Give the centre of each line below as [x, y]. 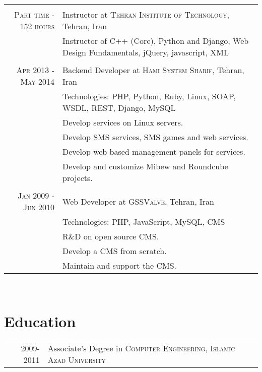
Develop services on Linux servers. [123, 122]
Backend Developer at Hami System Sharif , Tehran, [153, 70]
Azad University [77, 359]
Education [40, 321]
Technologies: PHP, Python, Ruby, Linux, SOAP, [149, 96]
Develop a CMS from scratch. [115, 251]
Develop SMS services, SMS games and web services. [155, 137]
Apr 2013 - [36, 70]
